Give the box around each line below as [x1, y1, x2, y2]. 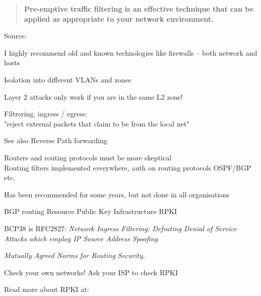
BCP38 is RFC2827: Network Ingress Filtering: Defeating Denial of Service [4, 223, 237, 233]
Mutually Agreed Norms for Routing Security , [4, 250, 145, 261]
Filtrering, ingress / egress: [4, 108, 88, 119]
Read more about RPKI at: [4, 284, 89, 294]
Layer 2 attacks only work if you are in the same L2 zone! [4, 91, 183, 102]
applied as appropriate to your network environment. [24, 13, 214, 24]
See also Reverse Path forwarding [4, 135, 108, 146]
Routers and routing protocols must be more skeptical [4, 152, 171, 162]
